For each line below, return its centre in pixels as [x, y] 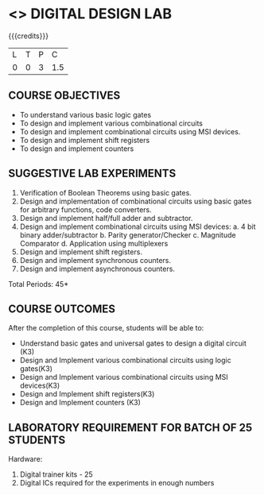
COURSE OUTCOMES [62, 309]
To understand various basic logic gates [85, 114]
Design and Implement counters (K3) [80, 403]
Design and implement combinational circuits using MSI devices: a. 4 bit [138, 226]
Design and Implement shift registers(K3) [87, 394]
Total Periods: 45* [39, 284]
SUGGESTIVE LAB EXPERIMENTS [92, 174]
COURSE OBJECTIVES [64, 96]
